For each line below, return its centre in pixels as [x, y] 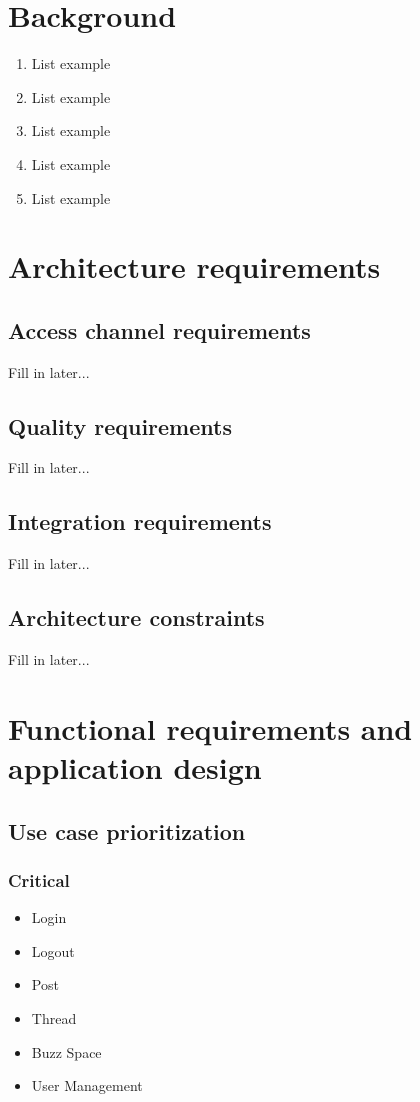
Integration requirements [140, 521]
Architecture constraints [136, 617]
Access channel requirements [159, 329]
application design [135, 767]
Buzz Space [66, 1051]
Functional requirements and [210, 727]
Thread [54, 1018]
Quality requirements [120, 425]
